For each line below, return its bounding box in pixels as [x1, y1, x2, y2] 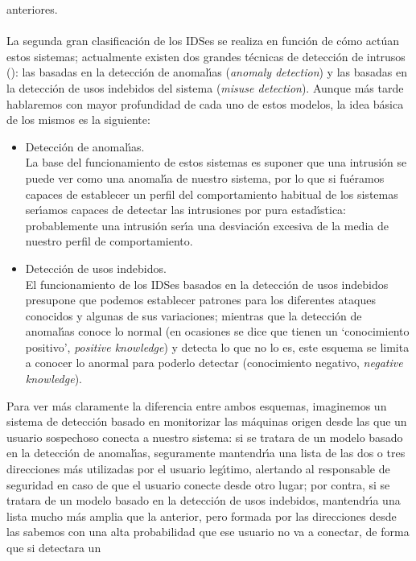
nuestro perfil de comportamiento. [25, 233, 193, 250]
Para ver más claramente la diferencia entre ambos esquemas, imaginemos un [6, 397, 387, 414]
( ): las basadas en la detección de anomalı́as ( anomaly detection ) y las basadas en [6, 64, 408, 80]
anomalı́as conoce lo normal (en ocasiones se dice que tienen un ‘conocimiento [25, 323, 410, 340]
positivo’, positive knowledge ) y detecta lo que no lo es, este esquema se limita [25, 338, 410, 355]
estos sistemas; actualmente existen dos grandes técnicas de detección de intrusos [6, 47, 406, 64]
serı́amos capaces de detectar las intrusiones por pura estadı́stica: [25, 201, 347, 218]
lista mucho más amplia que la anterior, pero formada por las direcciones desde [6, 507, 397, 524]
